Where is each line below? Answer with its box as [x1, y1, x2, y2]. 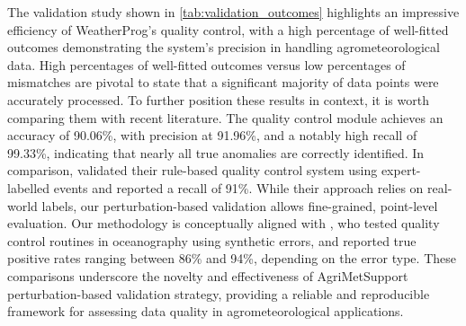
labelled [7, 178, 50, 197]
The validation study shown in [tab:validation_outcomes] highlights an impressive [7, 3, 460, 21]
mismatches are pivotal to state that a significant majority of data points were [7, 73, 439, 92]
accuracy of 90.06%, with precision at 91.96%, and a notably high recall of [7, 126, 417, 145]
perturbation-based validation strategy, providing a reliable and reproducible [7, 284, 430, 303]
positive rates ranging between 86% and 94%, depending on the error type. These [7, 249, 456, 268]
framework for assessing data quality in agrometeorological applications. [7, 302, 404, 321]
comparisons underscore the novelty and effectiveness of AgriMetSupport [7, 266, 408, 285]
